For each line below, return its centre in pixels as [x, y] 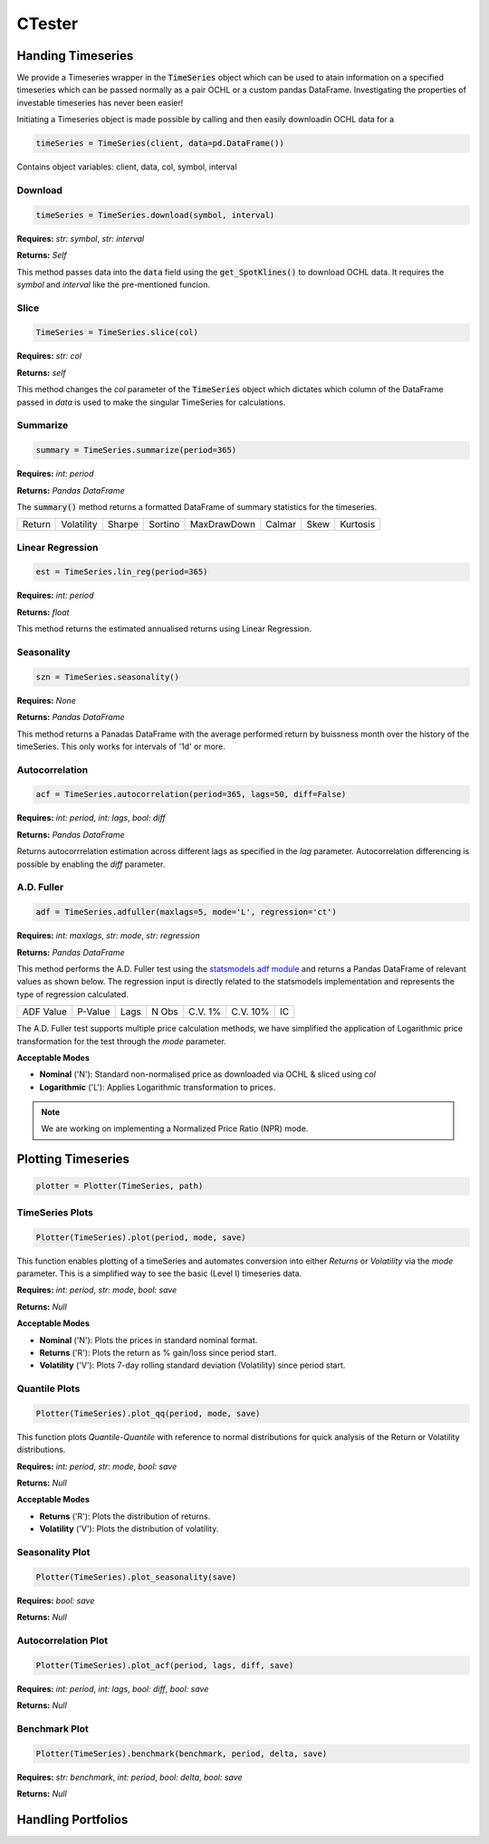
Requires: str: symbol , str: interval [81, 238]
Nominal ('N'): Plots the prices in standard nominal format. [149, 1340]
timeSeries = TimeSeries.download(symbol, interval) [155, 215]
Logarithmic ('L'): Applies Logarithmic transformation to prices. [158, 1087]
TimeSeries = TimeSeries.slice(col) [117, 332]
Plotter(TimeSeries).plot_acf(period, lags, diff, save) [165, 1665]
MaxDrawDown [223, 524]
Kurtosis [358, 524]
